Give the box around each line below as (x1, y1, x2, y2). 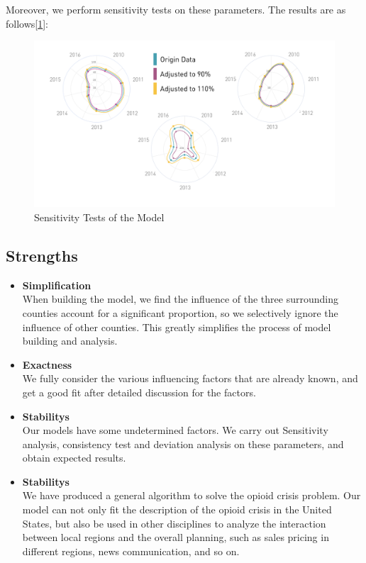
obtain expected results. (22, 450, 126, 465)
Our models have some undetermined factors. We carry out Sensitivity (22, 423, 328, 437)
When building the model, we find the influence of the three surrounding (22, 291, 338, 306)
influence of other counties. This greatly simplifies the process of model (22, 319, 331, 334)
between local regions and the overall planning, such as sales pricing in (22, 530, 329, 545)
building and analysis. (22, 333, 118, 348)
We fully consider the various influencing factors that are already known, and (22, 371, 358, 386)
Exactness (22, 357, 72, 372)
